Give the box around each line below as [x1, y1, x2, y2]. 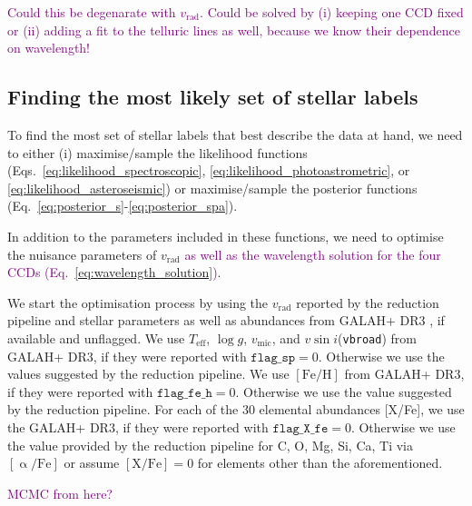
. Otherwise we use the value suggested [235, 382, 452, 401]
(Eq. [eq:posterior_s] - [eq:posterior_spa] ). [7, 196, 238, 215]
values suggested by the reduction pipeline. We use [7, 364, 290, 383]
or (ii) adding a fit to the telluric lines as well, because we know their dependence [7, 20, 460, 39]
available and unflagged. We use [7, 328, 185, 347]
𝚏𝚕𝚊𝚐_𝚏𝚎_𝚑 [157, 386, 212, 400]
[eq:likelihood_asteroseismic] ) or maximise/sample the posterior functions [7, 178, 418, 197]
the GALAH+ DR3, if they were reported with [7, 417, 269, 436]
